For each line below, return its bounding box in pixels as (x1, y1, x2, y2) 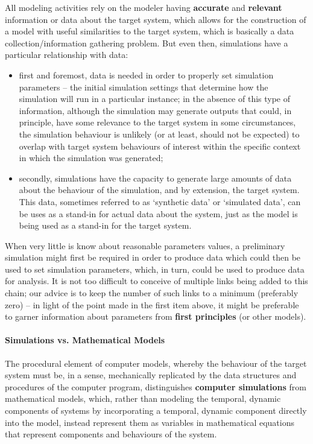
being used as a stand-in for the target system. (19, 219, 192, 232)
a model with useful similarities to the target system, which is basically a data (5, 25, 294, 37)
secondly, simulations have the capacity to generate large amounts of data (19, 171, 292, 184)
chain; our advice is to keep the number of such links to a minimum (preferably (5, 287, 299, 299)
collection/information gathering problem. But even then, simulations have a (5, 36, 288, 49)
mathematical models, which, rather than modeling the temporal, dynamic (5, 392, 281, 405)
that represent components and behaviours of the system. (5, 428, 217, 440)
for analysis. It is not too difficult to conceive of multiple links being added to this (5, 274, 308, 287)
